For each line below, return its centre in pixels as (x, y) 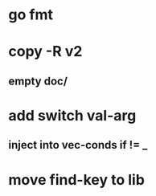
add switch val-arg (72, 115)
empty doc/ (38, 81)
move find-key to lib (76, 180)
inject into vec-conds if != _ (78, 145)
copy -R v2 (45, 52)
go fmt (31, 15)
